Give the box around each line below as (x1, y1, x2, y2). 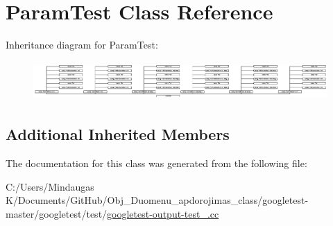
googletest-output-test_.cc (107, 206, 219, 220)
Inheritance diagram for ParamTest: (6, 37, 158, 52)
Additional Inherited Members (6, 123, 230, 145)
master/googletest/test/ (6, 206, 108, 220)
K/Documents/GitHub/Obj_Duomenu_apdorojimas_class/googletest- (6, 193, 309, 207)
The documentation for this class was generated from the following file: (6, 156, 307, 171)
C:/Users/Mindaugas (6, 179, 94, 193)
